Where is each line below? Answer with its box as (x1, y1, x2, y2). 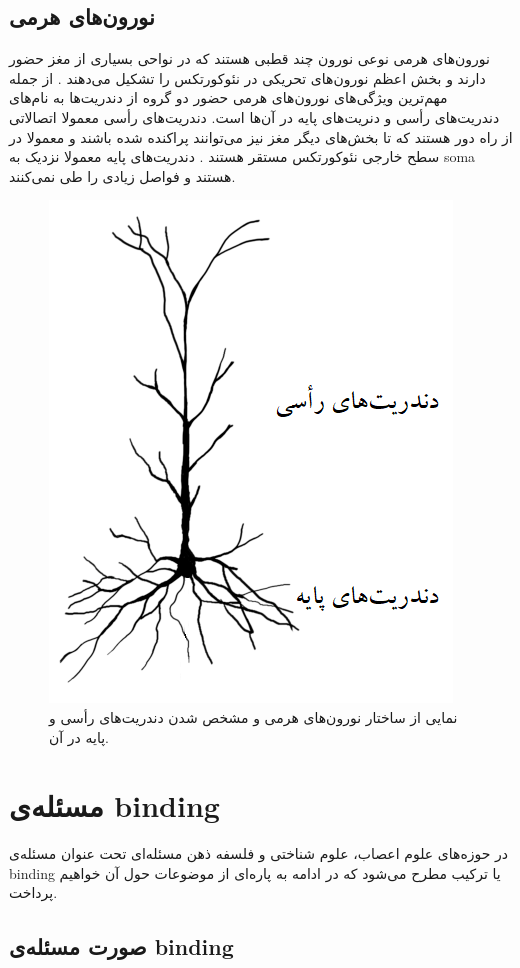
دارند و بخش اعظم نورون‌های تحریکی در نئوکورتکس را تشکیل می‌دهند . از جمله (9, 67, 486, 88)
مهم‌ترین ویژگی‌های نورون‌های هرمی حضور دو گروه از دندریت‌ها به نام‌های (9, 87, 448, 108)
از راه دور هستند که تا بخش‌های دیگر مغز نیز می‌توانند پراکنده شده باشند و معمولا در (9, 126, 513, 147)
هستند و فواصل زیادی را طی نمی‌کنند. (9, 165, 236, 186)
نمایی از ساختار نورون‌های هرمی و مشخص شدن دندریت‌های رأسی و (49, 706, 458, 727)
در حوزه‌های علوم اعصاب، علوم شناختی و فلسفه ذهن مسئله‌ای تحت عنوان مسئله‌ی (9, 843, 509, 864)
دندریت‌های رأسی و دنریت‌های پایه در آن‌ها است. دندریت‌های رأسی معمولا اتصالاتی (9, 106, 500, 127)
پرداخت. (9, 882, 58, 903)
